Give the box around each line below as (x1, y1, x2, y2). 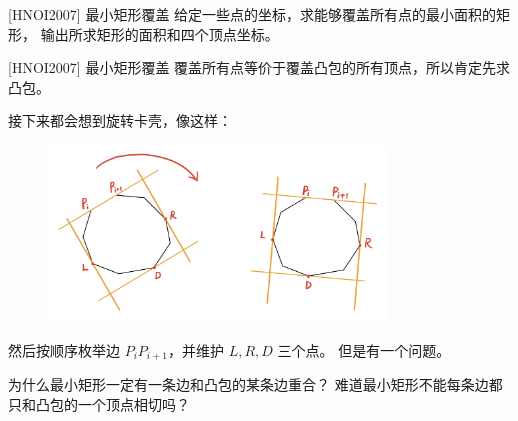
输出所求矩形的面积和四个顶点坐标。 (40, 23, 279, 44)
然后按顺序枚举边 (8, 339, 120, 360)
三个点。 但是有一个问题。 (277, 339, 451, 360)
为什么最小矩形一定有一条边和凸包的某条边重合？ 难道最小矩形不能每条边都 (8, 374, 503, 395)
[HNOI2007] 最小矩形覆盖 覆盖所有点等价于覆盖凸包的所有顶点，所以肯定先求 (8, 57, 511, 78)
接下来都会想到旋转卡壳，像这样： (8, 110, 232, 131)
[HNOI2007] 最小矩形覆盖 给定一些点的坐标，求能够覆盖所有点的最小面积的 (8, 4, 497, 24)
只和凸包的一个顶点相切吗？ (8, 393, 190, 414)
